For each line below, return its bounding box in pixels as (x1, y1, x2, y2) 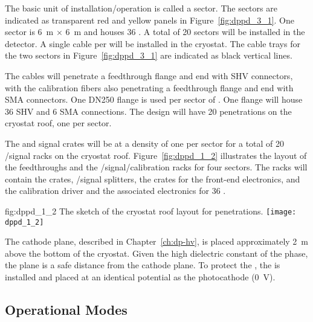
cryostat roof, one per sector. (5, 117, 112, 129)
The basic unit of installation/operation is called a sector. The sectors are (5, 2, 277, 14)
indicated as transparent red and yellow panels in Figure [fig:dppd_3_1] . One (5, 13, 294, 26)
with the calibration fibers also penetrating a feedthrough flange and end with (5, 81, 294, 94)
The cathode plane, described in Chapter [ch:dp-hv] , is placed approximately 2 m (5, 235, 308, 248)
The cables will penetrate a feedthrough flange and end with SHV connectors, (5, 69, 293, 82)
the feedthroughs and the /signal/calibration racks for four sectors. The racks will (5, 161, 308, 173)
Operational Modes (5, 300, 127, 318)
